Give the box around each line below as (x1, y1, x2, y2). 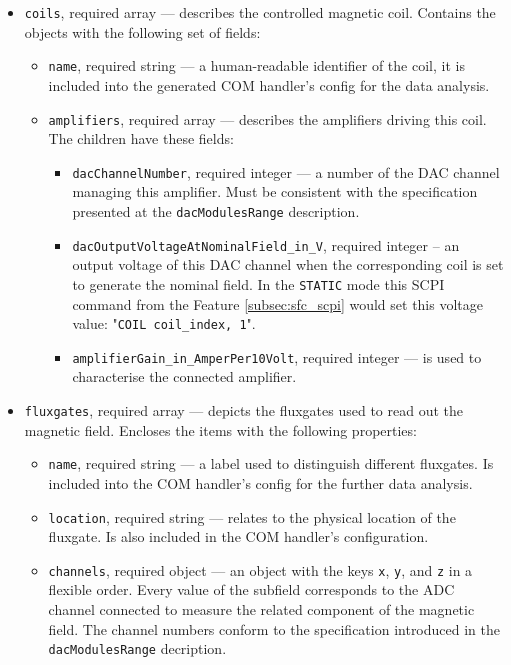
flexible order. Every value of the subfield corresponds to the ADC (48, 579, 455, 600)
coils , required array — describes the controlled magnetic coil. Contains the (24, 2, 496, 22)
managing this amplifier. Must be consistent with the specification (72, 181, 478, 202)
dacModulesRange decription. (48, 638, 227, 659)
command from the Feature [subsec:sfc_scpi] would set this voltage (72, 293, 483, 314)
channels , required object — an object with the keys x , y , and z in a (48, 559, 473, 580)
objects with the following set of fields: (24, 21, 261, 42)
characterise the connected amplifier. (72, 366, 297, 387)
